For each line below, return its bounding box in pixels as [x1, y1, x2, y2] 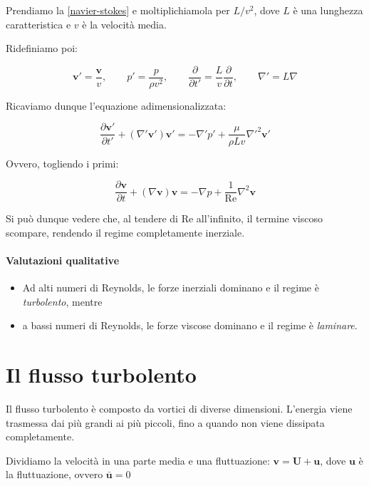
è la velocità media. [82, 16, 167, 31]
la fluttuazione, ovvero [6, 467, 103, 482]
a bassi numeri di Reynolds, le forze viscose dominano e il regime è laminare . [22, 318, 358, 333]
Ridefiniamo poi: [6, 41, 78, 56]
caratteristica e [6, 16, 71, 31]
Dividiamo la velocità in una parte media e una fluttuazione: [6, 453, 270, 467]
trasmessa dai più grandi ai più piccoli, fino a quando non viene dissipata [6, 415, 325, 430]
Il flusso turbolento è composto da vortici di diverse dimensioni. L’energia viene [6, 401, 353, 416]
